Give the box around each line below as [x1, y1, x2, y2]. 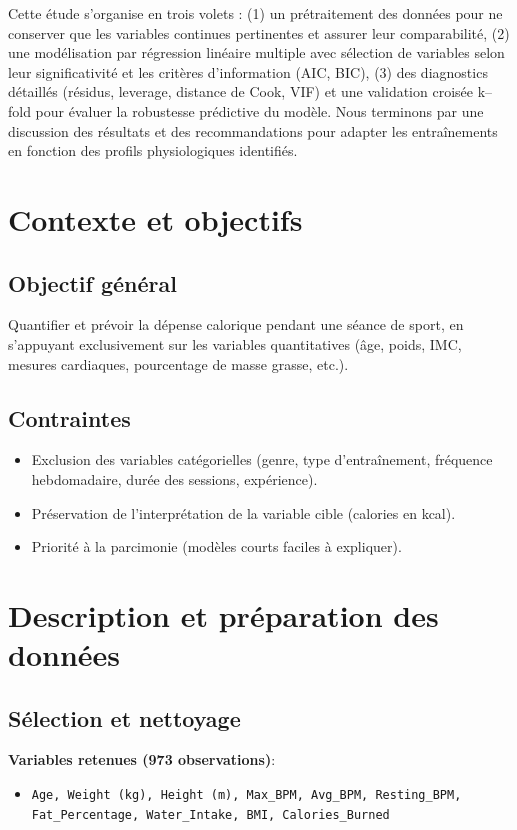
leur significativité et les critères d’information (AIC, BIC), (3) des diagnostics [8, 61, 488, 82]
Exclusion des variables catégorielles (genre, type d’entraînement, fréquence [31, 449, 493, 470]
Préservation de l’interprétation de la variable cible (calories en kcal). [31, 502, 456, 523]
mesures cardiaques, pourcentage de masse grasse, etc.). [8, 353, 349, 374]
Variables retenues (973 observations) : [8, 749, 276, 770]
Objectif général [8, 267, 177, 298]
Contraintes [8, 402, 131, 433]
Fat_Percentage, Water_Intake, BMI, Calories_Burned [31, 807, 390, 822]
